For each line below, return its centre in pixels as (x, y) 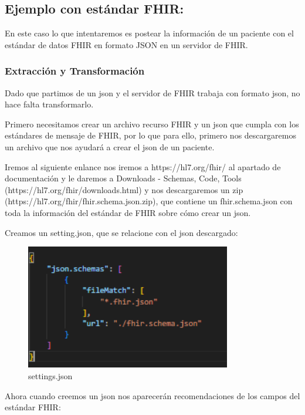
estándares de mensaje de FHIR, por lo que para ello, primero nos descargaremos (150, 135)
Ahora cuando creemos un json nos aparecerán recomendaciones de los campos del (152, 395)
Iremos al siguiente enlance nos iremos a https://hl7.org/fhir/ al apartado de (143, 166)
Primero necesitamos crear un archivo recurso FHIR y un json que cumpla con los (152, 124)
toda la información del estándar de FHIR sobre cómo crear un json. (128, 212)
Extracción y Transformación (75, 71)
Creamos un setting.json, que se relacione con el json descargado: (121, 232)
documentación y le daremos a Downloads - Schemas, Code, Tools (123, 178)
